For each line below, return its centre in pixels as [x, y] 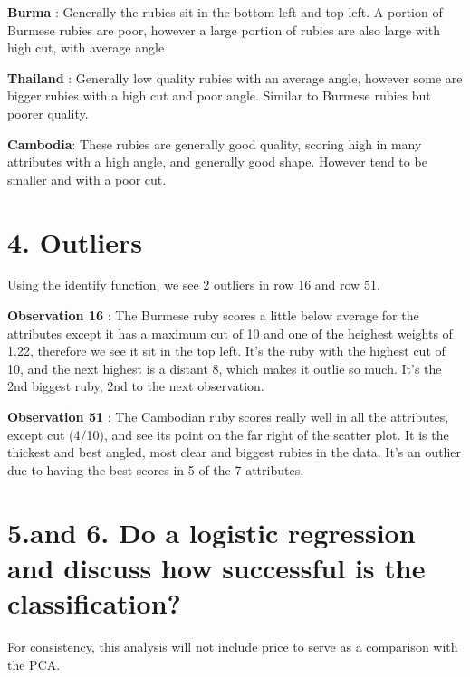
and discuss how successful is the [216, 567]
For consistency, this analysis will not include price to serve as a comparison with [233, 646]
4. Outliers [75, 241]
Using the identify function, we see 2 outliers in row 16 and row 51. [194, 285]
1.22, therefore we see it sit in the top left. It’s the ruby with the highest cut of [226, 351]
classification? [94, 602]
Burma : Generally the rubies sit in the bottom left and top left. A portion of [225, 12]
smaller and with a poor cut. [87, 179]
